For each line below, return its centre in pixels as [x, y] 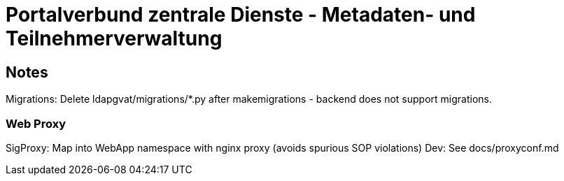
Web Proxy [36, 123]
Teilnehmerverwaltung [114, 38]
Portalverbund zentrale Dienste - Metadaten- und [241, 15]
